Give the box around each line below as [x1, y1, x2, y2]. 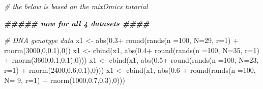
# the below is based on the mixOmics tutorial [4, 1, 148, 11]
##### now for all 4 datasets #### [4, 18, 150, 28]
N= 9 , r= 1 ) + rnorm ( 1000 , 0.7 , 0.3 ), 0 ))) [4, 74, 125, 85]
